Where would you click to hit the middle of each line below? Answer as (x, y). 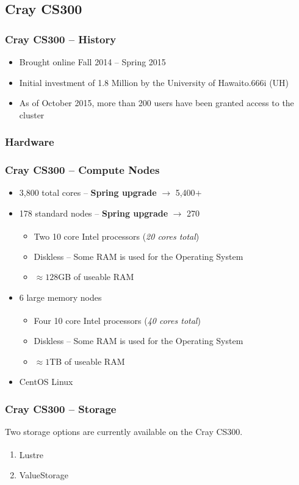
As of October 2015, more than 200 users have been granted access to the (157, 103)
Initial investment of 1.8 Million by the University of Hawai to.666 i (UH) (154, 82)
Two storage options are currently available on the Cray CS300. (124, 431)
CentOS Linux (46, 382)
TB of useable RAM (87, 361)
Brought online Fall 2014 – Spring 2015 (92, 62)
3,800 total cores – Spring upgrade (88, 192)
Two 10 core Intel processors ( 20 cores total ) (117, 236)
